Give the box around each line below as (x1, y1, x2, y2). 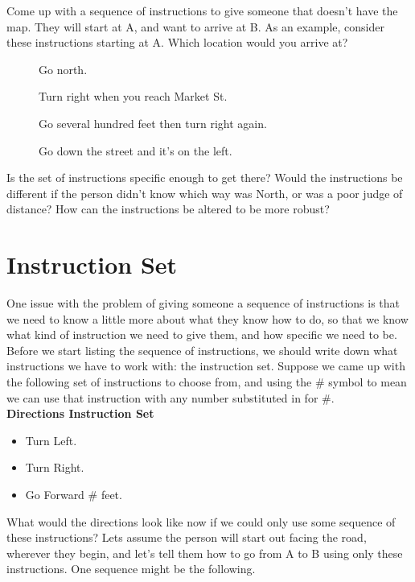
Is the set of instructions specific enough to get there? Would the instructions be (6, 169, 403, 186)
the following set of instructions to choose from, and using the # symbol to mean (6, 374, 407, 390)
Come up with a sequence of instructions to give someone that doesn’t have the (6, 2, 398, 19)
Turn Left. (25, 431, 77, 448)
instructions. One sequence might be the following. (6, 560, 256, 577)
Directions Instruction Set (6, 405, 154, 422)
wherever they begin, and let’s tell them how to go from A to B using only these (6, 544, 403, 561)
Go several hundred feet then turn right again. (39, 114, 267, 131)
